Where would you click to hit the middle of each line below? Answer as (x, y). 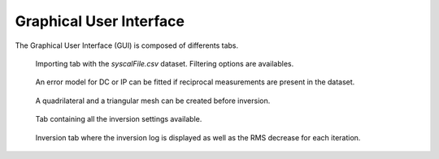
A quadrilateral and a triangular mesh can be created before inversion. (153, 101)
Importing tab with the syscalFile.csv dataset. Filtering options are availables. (165, 63)
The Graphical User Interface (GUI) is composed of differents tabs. (127, 45)
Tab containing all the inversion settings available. (119, 119)
